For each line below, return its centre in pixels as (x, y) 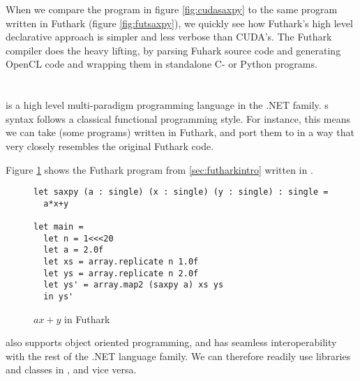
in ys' (59, 297)
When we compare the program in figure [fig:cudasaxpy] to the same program (172, 9)
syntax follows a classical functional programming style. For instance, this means (178, 118)
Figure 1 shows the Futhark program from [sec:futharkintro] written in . (159, 169)
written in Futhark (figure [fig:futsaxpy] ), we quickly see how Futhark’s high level (179, 23)
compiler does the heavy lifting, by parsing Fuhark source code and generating (173, 50)
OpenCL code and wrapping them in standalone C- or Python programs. (162, 64)
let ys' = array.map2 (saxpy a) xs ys (134, 285)
